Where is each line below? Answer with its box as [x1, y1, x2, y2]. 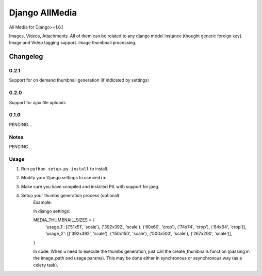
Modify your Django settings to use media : [21, 175, 107, 181]
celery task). [33, 262, 58, 268]
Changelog [9, 52, 43, 61]
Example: [33, 199, 52, 205]
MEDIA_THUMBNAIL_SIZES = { [33, 217, 95, 223]
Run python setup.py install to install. [21, 166, 109, 172]
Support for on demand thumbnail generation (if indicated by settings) [9, 77, 149, 83]
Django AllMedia [9, 7, 77, 18]
